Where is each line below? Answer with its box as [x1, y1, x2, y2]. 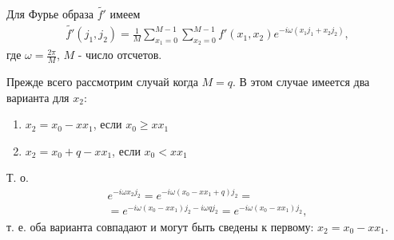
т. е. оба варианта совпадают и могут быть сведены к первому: [6, 218, 314, 235]
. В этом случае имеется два [233, 73, 370, 90]
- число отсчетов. [78, 46, 162, 63]
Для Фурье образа [6, 6, 94, 22]
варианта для [6, 89, 70, 105]
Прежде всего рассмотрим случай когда [6, 73, 198, 90]
